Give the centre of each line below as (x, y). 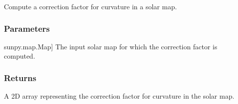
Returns (20, 77)
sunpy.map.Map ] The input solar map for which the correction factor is (111, 46)
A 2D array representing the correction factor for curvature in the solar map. (119, 96)
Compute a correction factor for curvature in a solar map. (90, 6)
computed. (20, 56)
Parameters (27, 28)
